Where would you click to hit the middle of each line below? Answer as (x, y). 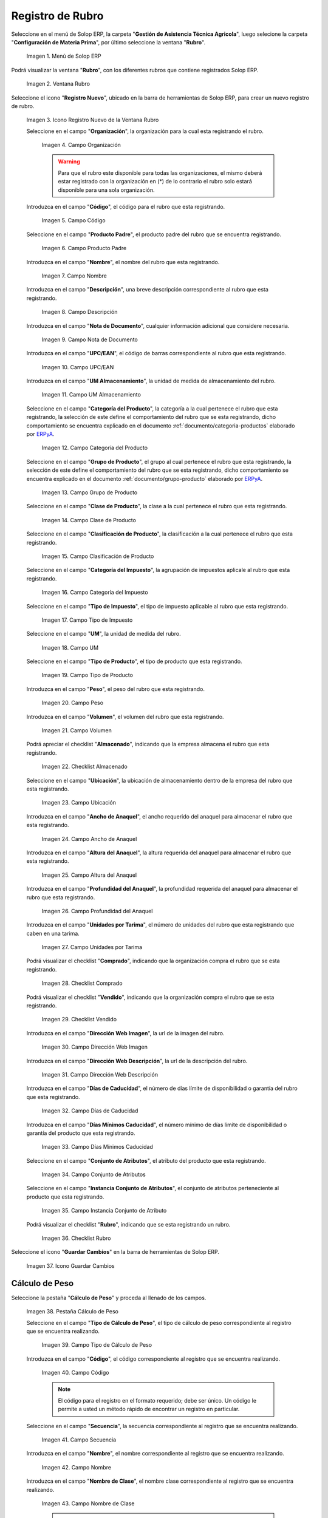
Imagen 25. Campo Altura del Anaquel (89, 875)
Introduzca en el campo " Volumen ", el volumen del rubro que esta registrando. (125, 716)
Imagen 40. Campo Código (75, 1373)
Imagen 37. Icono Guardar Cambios (70, 1265)
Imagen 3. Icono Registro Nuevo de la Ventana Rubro (93, 120)
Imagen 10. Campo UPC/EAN (78, 367)
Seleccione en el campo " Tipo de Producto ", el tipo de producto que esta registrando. (134, 661)
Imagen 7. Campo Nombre (74, 276)
